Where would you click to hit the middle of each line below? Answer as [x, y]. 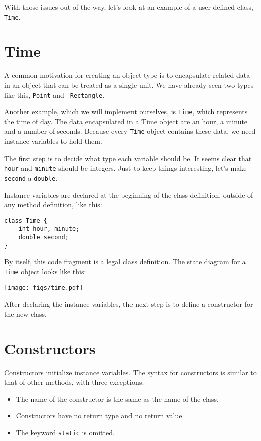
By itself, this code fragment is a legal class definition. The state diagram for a [125, 262]
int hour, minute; [49, 229]
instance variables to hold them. [53, 141]
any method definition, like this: [53, 204]
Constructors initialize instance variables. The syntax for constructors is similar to [130, 372]
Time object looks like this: [45, 272]
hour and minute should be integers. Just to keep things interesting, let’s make [125, 168]
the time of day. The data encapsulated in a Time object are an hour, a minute [126, 121]
